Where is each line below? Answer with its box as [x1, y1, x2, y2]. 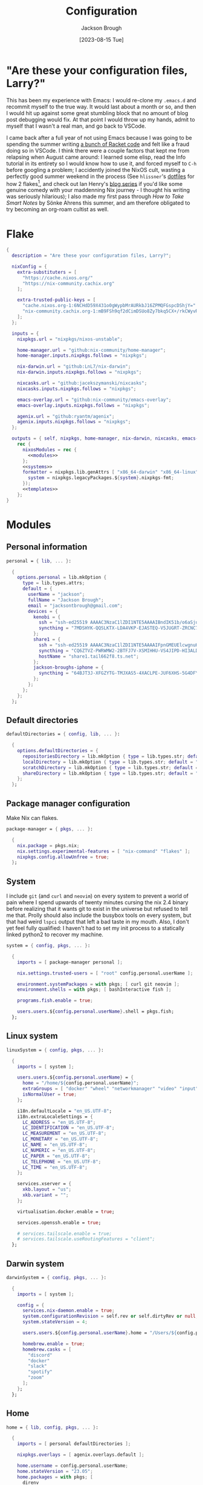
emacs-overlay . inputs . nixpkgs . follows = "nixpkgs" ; [17, 402, 150, 408]
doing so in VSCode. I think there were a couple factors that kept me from [6, 147, 190, 154]
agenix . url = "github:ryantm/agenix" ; [17, 413, 115, 419]
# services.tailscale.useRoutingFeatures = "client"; [17, 1236, 155, 1242]
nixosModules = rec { [22, 446, 77, 452]
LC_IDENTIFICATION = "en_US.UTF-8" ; [22, 1125, 115, 1131]
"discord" [28, 1352, 53, 1358]
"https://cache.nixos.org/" [22, 274, 94, 281]
